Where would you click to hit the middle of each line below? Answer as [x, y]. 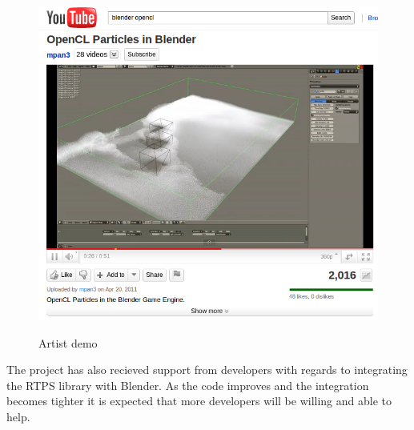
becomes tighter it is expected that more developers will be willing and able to [199, 401]
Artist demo [68, 342]
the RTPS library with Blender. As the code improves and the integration [188, 385]
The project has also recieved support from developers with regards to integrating [207, 370]
